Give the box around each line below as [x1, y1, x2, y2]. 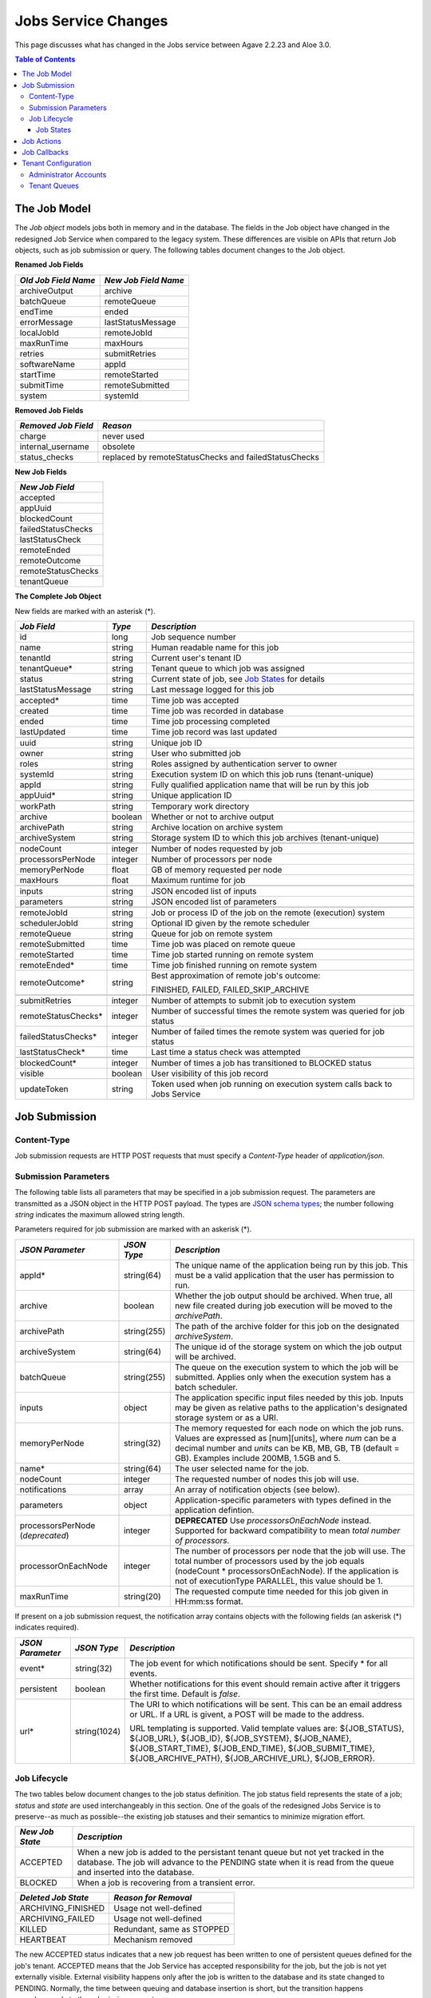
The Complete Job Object [14, 591, 102, 601]
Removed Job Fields [14, 405, 84, 415]
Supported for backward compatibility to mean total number [174, 1525, 401, 1536]
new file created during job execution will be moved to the [174, 1299, 393, 1311]
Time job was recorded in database [151, 706, 284, 717]
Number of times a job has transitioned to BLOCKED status [151, 1057, 372, 1069]
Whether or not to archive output [151, 811, 275, 822]
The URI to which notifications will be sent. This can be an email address [129, 1698, 402, 1709]
